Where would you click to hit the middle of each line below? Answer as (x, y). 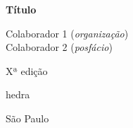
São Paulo (27, 118)
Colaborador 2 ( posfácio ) (59, 47)
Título (21, 9)
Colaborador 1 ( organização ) (67, 33)
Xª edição (27, 70)
